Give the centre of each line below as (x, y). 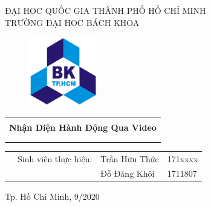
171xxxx (183, 158)
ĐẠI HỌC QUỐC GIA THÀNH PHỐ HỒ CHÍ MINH (105, 10)
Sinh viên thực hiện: (55, 158)
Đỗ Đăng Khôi (128, 173)
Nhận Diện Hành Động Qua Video (83, 127)
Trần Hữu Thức (130, 158)
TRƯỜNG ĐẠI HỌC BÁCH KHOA (72, 22)
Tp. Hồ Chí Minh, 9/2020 (52, 196)
